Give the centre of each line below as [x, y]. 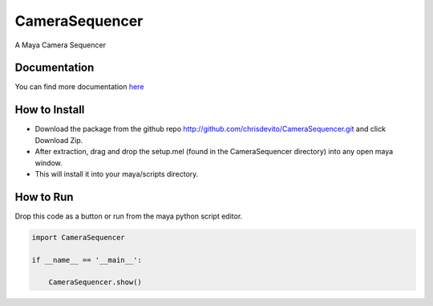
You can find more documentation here [79, 87]
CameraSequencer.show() [95, 282]
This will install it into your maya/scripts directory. [117, 173]
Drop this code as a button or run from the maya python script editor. [129, 216]
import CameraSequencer [79, 237]
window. [49, 163]
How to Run [44, 197]
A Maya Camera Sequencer [60, 45]
